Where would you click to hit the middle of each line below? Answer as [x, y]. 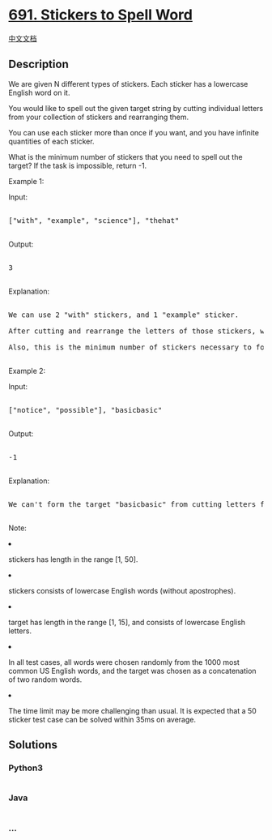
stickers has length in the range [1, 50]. [73, 559]
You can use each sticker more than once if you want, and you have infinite [134, 132]
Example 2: [27, 371]
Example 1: [26, 181]
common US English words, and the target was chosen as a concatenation [132, 671]
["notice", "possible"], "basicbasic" [85, 410]
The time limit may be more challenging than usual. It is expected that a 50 [132, 710]
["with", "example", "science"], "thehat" [94, 220]
